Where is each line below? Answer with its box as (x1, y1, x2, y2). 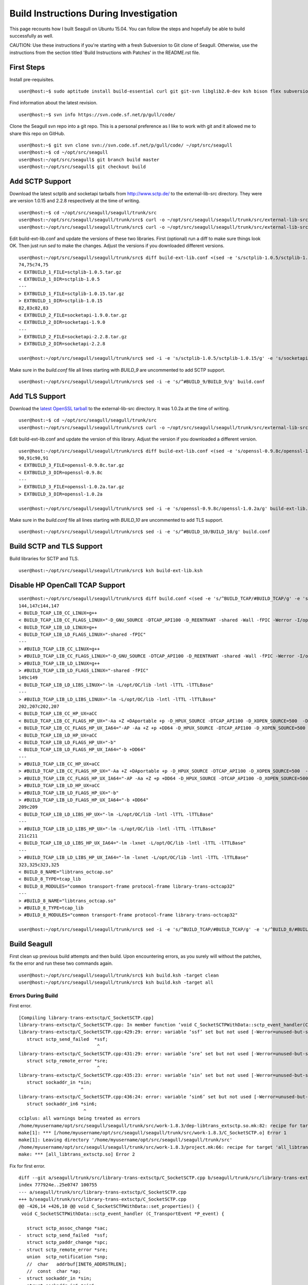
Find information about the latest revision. (9, 100, 98, 106)
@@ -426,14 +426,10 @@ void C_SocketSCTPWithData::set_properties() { (18, 1203, 200, 1209)
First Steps (9, 63, 45, 71)
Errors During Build (9, 992, 59, 999)
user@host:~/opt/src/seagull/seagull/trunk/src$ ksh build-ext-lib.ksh (18, 567, 203, 573)
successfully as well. (9, 32, 54, 39)
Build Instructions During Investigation (9, 8, 178, 19)
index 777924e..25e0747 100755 (18, 1182, 98, 1188)
